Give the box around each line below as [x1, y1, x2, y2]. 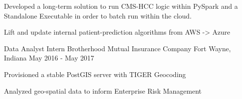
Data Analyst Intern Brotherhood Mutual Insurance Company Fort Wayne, [4, 43, 231, 53]
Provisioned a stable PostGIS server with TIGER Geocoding [4, 69, 186, 79]
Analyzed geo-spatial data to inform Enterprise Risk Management [4, 85, 202, 96]
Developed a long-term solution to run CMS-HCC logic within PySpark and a [4, 1, 238, 11]
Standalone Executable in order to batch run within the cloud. [4, 10, 192, 20]
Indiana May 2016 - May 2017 [4, 53, 94, 63]
